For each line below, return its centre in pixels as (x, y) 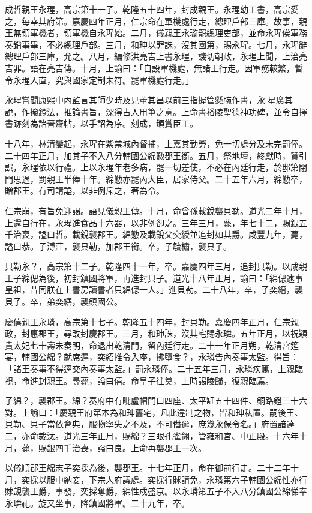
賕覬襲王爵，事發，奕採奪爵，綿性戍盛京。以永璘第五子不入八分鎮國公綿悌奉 (156, 491)
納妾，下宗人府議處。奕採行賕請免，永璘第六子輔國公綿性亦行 (185, 479)
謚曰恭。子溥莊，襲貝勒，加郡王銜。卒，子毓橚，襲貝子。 (118, 246)
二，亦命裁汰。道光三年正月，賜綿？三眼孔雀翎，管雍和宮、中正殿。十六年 (152, 436)
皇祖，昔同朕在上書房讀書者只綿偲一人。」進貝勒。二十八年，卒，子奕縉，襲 (154, 289)
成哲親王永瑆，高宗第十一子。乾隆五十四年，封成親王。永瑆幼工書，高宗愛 (152, 9)
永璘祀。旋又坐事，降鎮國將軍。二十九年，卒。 (97, 502)
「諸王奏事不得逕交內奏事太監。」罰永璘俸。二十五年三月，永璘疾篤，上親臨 (154, 369)
